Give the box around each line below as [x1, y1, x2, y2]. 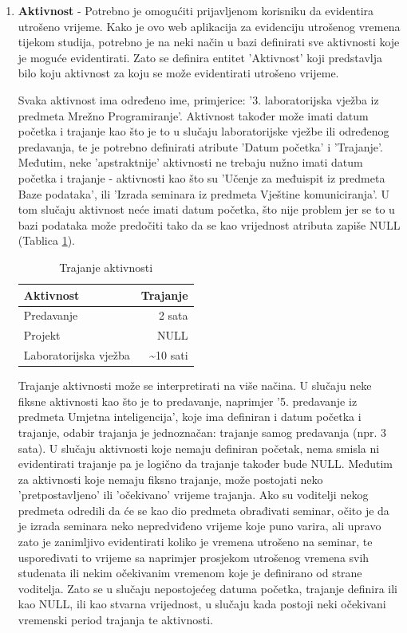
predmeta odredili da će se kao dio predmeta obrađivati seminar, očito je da [18, 501, 389, 518]
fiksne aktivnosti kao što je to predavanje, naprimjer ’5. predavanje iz [18, 392, 358, 409]
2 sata [158, 307, 188, 324]
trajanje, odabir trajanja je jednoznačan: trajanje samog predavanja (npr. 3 [18, 423, 387, 440]
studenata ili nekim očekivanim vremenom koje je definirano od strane [18, 564, 362, 581]
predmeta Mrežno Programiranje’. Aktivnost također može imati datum [18, 107, 369, 124]
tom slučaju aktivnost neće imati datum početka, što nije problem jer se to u [18, 201, 395, 218]
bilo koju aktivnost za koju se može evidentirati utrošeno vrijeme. [18, 65, 339, 81]
